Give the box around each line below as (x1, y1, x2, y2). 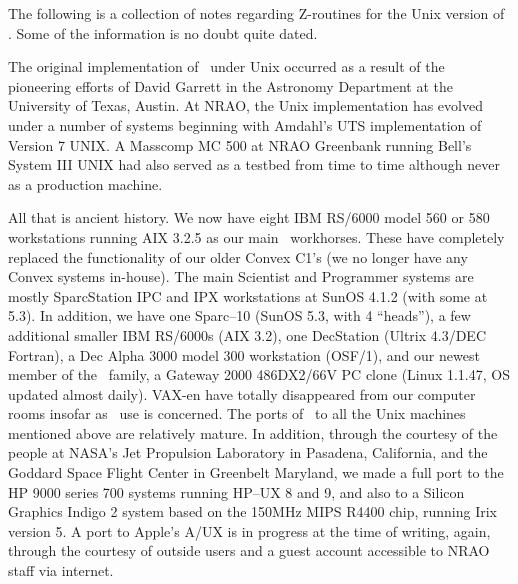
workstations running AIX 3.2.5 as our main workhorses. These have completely (8, 226, 505, 247)
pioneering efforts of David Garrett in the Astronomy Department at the (8, 75, 453, 96)
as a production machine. (8, 173, 163, 194)
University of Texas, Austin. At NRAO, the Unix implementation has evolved (8, 95, 483, 116)
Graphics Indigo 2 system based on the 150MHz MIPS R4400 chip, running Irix (8, 501, 497, 522)
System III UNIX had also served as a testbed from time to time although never (8, 154, 501, 175)
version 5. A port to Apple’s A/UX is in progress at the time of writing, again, (8, 520, 491, 541)
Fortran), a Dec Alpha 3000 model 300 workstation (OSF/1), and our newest (8, 344, 480, 365)
